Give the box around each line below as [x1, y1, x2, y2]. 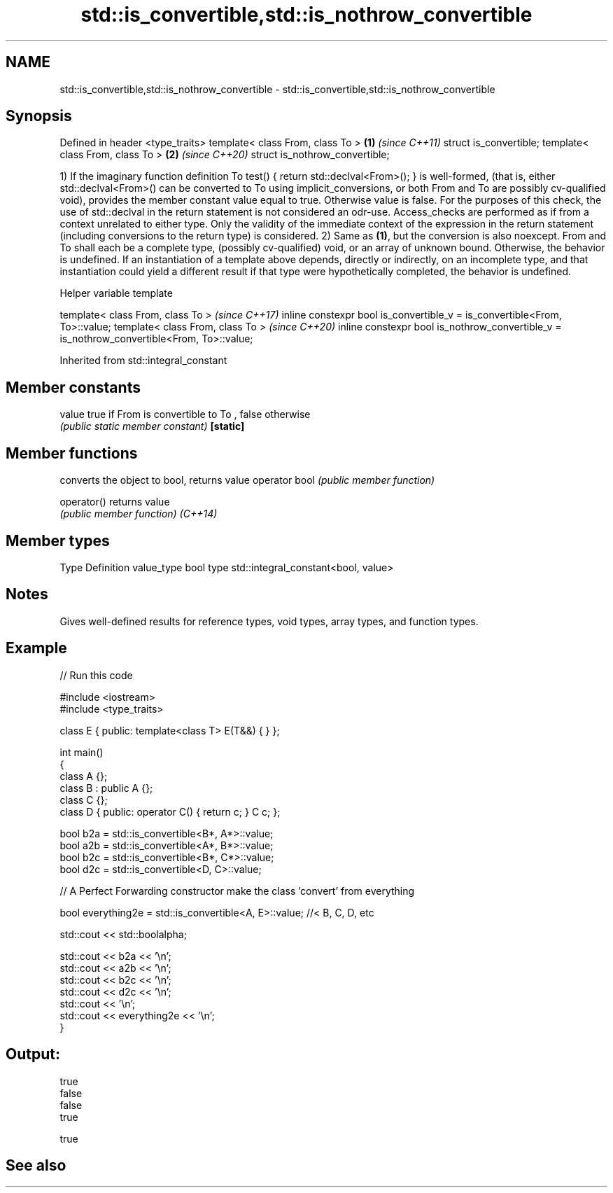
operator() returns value [59, 496, 170, 508]
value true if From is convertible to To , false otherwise [59, 408, 311, 421]
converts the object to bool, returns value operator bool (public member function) [59, 474, 435, 487]
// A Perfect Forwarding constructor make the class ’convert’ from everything [59, 884, 415, 897]
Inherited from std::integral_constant [59, 354, 227, 367]
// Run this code [59, 669, 133, 681]
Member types [6, 531, 110, 550]
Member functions [6, 444, 138, 462]
